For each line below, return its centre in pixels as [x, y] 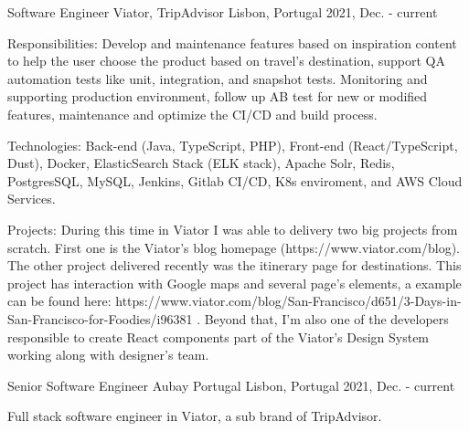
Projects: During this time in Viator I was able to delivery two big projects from [233, 229]
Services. [32, 199]
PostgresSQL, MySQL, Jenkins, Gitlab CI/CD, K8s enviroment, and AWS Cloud [235, 180]
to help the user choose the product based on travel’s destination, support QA [226, 61]
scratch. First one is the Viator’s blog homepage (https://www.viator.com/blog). [234, 247]
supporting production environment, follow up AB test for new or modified [218, 96]
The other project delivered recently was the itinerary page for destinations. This [234, 265]
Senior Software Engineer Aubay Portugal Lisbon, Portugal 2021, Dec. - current [231, 385]
